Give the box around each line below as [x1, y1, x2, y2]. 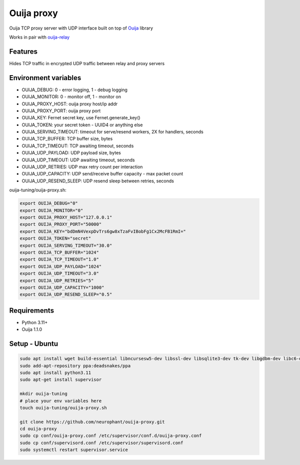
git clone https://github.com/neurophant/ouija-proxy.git [19, 419, 165, 424]
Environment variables [9, 73, 81, 82]
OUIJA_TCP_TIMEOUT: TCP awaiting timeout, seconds [21, 143, 134, 149]
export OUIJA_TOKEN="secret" [19, 236, 91, 242]
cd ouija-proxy [19, 426, 57, 432]
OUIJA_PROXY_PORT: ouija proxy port [21, 108, 101, 114]
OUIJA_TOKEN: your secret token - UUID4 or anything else [21, 122, 143, 128]
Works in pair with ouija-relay [9, 34, 70, 40]
